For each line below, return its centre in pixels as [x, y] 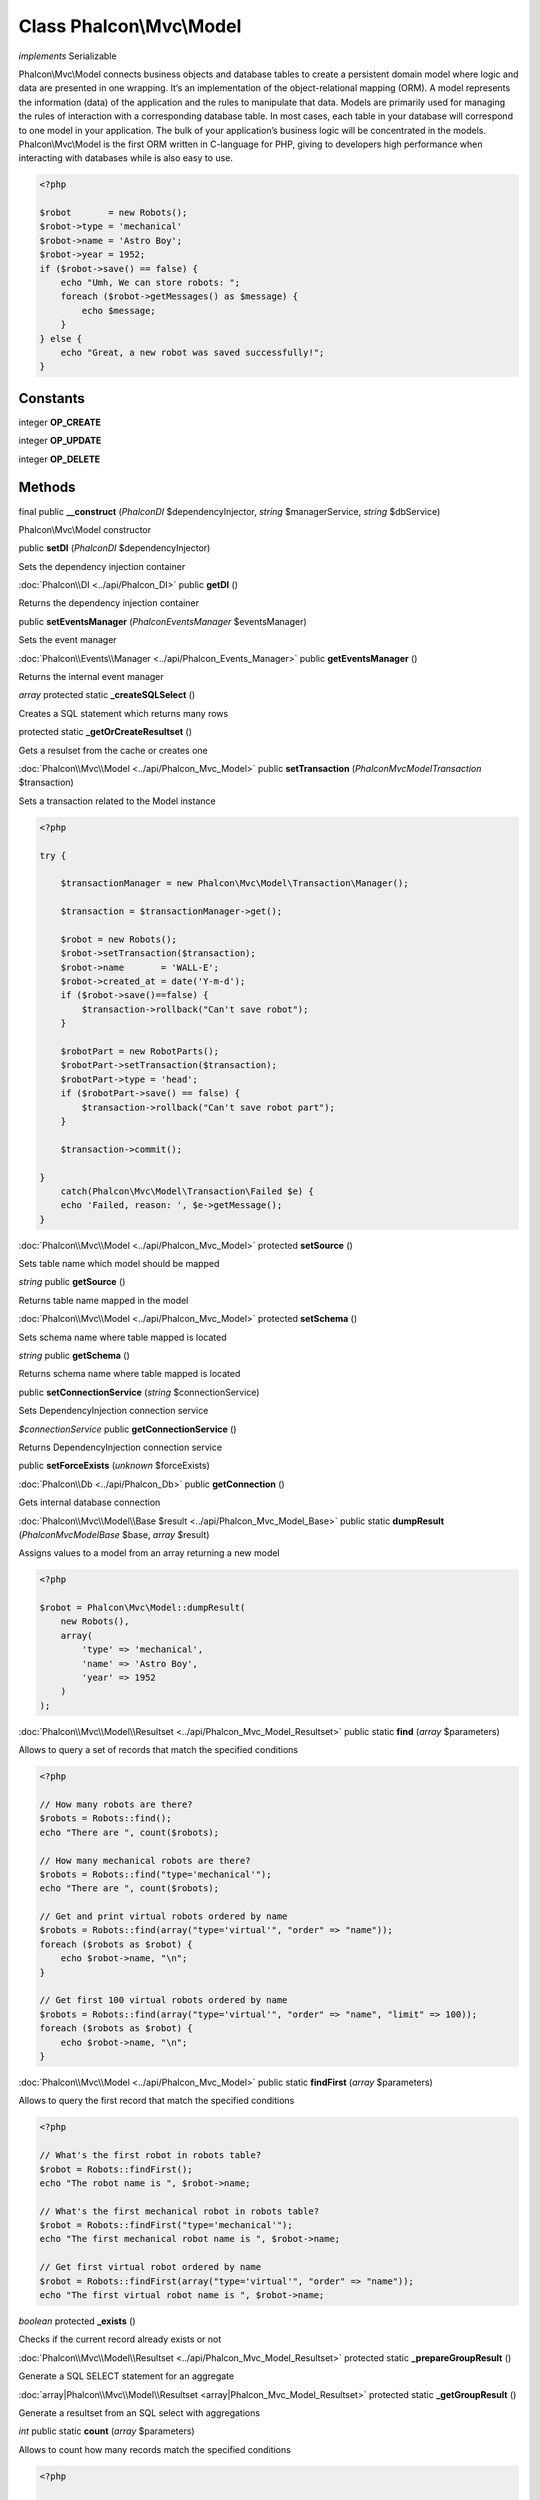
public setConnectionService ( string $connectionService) [139, 1392]
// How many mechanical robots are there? [145, 1860]
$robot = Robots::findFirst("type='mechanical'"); [166, 2225]
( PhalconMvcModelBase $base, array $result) [114, 1534]
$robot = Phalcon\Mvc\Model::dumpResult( [142, 1608]
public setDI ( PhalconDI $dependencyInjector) [114, 548]
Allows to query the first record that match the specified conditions [156, 2101]
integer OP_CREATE [60, 422]
